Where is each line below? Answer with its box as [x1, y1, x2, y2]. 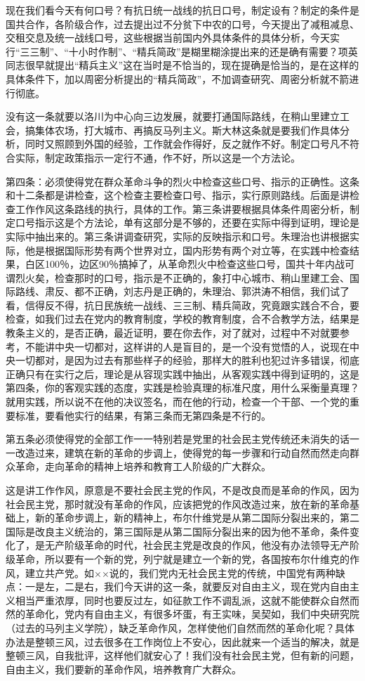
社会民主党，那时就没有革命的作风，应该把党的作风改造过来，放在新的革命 [6, 496, 350, 511]
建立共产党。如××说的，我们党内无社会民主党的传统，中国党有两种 [25, 565, 336, 580]
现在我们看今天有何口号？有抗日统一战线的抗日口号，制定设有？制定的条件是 [6, 3, 359, 17]
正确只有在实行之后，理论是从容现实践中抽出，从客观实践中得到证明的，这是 [6, 366, 359, 381]
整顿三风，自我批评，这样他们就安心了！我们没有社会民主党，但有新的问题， [6, 648, 359, 663]
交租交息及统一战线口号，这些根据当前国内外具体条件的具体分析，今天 [6, 30, 330, 45]
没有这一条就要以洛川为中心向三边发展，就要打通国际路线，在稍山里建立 [6, 109, 340, 124]
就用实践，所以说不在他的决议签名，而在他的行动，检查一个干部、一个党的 [6, 394, 350, 409]
